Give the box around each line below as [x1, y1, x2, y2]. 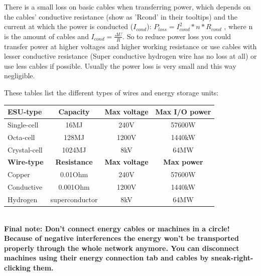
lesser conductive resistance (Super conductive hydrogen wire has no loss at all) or [4, 51, 257, 61]
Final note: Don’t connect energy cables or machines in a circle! [4, 223, 230, 233]
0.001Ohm [58, 182, 90, 192]
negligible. [4, 70, 35, 81]
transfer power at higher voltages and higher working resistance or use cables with [4, 41, 257, 51]
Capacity [58, 106, 90, 117]
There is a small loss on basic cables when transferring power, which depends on [4, 2, 251, 12]
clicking [4, 262, 31, 273]
